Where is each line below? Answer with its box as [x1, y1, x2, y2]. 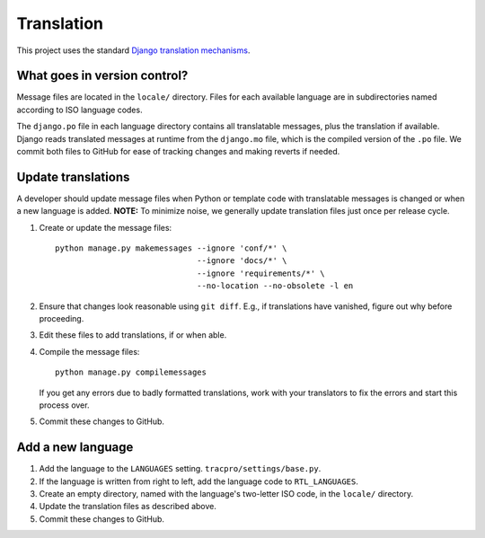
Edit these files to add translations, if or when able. [39, 330, 227, 340]
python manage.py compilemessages [55, 367, 207, 377]
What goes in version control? [16, 68, 189, 84]
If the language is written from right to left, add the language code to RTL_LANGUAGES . [39, 476, 359, 487]
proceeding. [39, 313, 84, 324]
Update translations [16, 169, 130, 184]
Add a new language [16, 440, 134, 455]
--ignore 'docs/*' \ [196, 256, 287, 266]
